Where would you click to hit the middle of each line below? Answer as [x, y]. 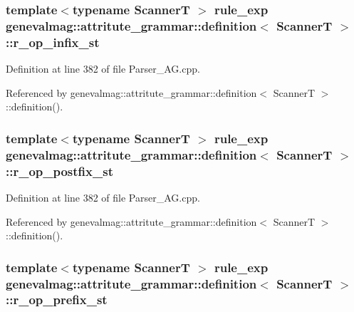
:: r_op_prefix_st [57, 300]
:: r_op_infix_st [53, 42]
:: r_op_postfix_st [59, 171]
